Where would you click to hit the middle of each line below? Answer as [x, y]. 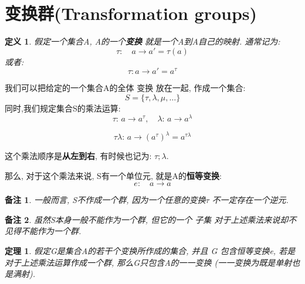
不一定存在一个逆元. [250, 200]
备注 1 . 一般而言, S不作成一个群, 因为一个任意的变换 [105, 200]
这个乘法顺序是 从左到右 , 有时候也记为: [78, 156]
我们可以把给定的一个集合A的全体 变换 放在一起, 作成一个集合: [125, 88]
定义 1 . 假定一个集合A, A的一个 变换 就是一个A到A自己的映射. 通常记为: [143, 41]
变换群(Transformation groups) [131, 13]
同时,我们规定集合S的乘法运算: [63, 108]
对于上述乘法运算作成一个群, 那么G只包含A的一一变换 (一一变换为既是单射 [148, 262]
